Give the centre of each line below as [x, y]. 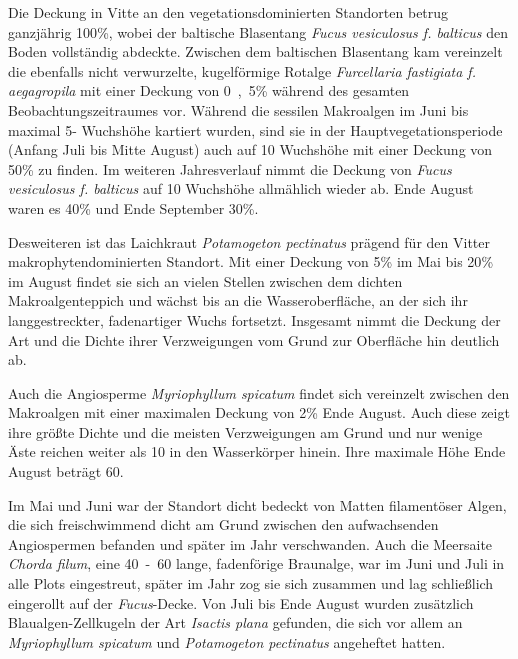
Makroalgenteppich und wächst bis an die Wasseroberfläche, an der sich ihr [238, 300]
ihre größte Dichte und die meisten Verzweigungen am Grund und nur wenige [245, 431]
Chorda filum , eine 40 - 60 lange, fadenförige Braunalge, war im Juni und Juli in [256, 563]
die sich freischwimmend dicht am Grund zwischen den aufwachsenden [223, 524]
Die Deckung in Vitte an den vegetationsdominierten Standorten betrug [228, 12]
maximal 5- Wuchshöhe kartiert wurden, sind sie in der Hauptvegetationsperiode [255, 129]
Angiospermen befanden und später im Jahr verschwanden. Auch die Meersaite [250, 543]
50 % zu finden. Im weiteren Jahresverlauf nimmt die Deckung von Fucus [230, 168]
